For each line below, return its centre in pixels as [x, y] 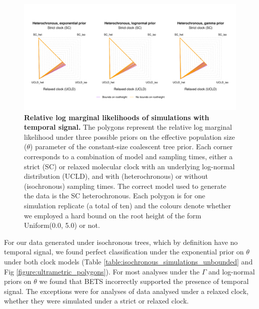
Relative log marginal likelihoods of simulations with [117, 117]
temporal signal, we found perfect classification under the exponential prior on [124, 252]
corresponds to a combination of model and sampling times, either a [128, 156]
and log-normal [231, 271]
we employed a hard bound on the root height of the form [113, 215]
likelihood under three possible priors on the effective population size [129, 136]
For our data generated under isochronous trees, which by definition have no [121, 242]
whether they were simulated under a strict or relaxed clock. [96, 301]
